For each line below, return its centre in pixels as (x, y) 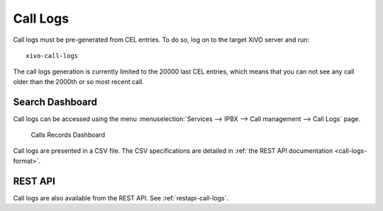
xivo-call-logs (52, 56)
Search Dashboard (55, 102)
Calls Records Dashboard (68, 135)
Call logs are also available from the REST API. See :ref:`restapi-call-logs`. (121, 198)
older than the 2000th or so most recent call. (79, 81)
